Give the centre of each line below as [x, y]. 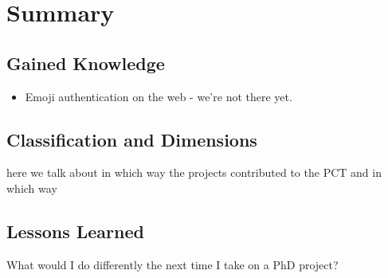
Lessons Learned [75, 231]
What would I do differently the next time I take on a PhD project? [172, 264]
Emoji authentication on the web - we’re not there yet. [159, 96]
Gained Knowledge [86, 63]
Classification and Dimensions [132, 139]
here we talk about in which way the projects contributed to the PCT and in [194, 172]
